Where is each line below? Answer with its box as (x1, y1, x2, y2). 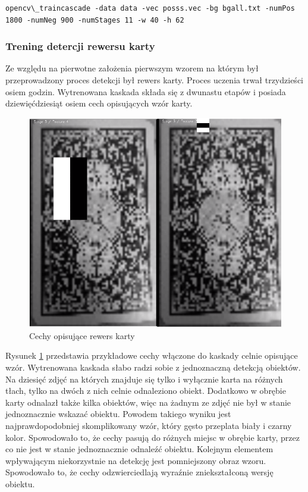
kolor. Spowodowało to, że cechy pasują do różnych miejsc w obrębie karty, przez (5, 431, 300, 443)
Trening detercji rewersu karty (5, 39, 155, 54)
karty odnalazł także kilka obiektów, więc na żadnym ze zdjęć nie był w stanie (5, 396, 291, 408)
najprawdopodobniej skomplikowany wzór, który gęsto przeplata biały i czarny (5, 419, 292, 432)
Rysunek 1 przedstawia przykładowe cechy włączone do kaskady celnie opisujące (5, 349, 298, 362)
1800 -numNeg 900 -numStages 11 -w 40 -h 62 (5, 15, 184, 24)
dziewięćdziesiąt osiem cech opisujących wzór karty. (5, 97, 193, 109)
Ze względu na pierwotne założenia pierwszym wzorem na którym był (5, 62, 259, 74)
